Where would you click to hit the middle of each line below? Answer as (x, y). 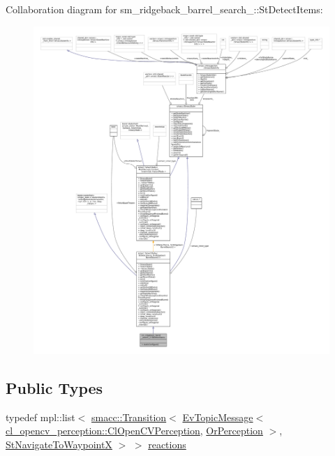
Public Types (54, 388)
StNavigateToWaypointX (59, 444)
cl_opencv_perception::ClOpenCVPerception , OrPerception (134, 431)
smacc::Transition (129, 417)
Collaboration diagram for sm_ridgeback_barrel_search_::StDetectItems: (164, 9)
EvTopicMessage (218, 417)
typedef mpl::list (40, 417)
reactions (167, 444)
